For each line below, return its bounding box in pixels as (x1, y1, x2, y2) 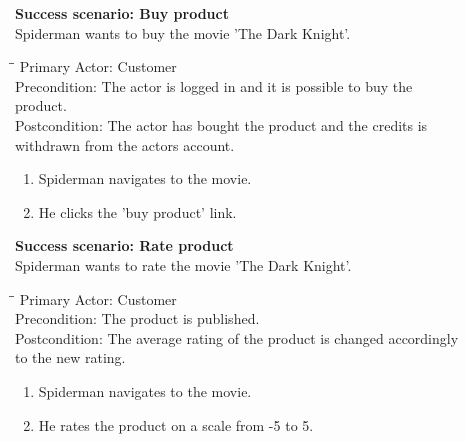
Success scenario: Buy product (15, 3, 229, 23)
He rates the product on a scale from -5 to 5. (38, 414, 314, 435)
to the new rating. (15, 347, 126, 368)
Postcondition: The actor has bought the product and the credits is (15, 114, 428, 135)
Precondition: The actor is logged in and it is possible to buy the (15, 75, 413, 96)
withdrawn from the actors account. (15, 134, 235, 155)
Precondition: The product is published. (15, 308, 260, 329)
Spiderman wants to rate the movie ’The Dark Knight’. (15, 254, 352, 275)
